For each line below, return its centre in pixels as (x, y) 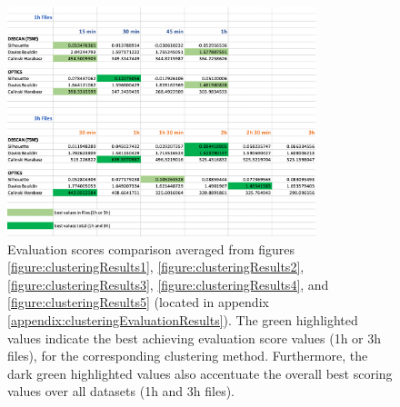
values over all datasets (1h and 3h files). (121, 391)
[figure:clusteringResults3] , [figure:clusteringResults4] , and (168, 284)
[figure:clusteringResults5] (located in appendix (138, 302)
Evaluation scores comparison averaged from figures (151, 248)
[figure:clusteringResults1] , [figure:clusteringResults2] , (156, 267)
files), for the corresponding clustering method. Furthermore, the (188, 356)
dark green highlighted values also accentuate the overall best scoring (200, 373)
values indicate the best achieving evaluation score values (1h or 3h (195, 338)
